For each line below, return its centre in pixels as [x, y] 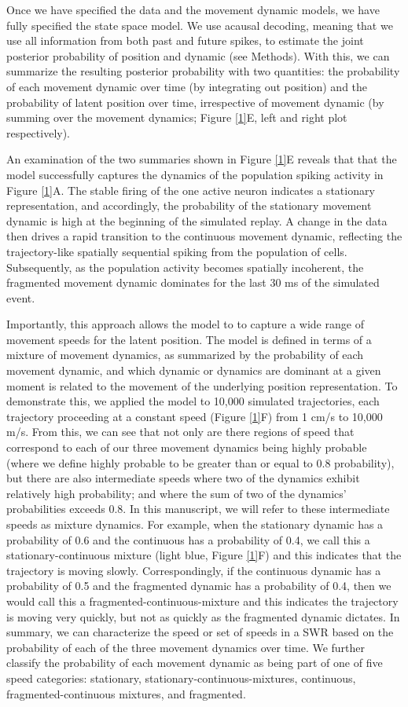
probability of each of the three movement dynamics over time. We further [186, 647]
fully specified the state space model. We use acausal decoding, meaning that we [200, 25]
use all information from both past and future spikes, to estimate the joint [185, 40]
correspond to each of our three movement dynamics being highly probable [187, 447]
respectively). [39, 132]
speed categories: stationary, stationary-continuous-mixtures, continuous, [181, 678]
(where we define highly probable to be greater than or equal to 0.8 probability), [200, 462]
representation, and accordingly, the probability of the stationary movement [189, 205]
